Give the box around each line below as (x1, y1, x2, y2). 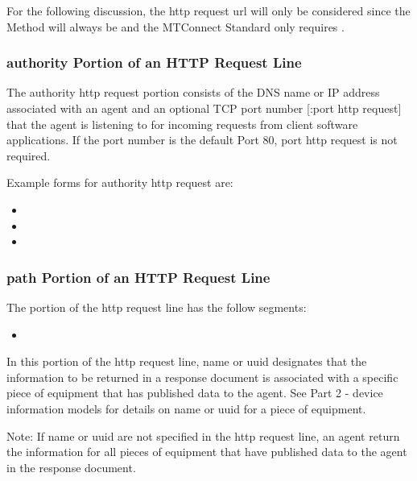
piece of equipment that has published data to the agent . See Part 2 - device (6, 384, 383, 401)
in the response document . (6, 458, 136, 475)
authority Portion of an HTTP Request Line (6, 52, 302, 73)
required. (6, 147, 51, 164)
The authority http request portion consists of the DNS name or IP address (6, 84, 380, 101)
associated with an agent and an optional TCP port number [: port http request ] (6, 100, 402, 116)
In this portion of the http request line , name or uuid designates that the (6, 353, 367, 370)
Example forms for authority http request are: (6, 174, 233, 191)
